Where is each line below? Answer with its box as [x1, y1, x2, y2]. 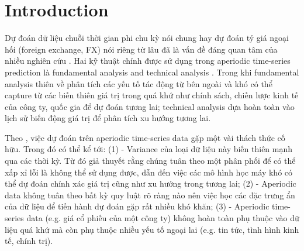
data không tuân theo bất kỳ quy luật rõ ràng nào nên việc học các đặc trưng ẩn [5, 188, 295, 201]
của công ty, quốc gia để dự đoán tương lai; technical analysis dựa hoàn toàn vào [5, 100, 295, 112]
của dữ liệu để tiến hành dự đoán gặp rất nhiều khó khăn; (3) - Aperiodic [5, 200, 270, 212]
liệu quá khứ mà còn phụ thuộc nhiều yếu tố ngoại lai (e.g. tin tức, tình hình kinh [5, 223, 299, 235]
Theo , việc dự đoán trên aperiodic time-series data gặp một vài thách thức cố [5, 131, 285, 143]
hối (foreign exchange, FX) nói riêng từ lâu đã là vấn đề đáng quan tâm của [5, 43, 278, 55]
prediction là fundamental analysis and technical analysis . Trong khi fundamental [5, 66, 299, 78]
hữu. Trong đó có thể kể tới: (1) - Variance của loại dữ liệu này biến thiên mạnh [5, 143, 293, 155]
